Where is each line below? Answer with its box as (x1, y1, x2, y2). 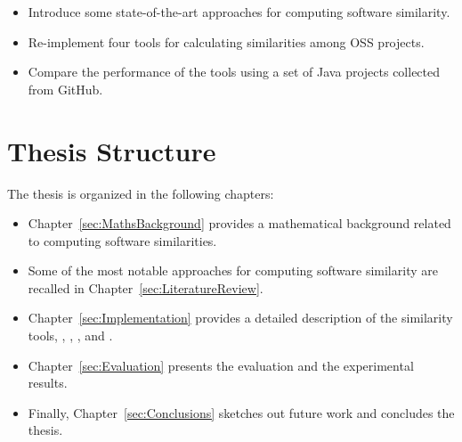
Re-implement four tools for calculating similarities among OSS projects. (28, 32, 425, 51)
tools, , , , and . (28, 326, 113, 345)
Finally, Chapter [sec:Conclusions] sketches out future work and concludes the (28, 403, 455, 422)
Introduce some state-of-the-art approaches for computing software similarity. (28, 3, 450, 20)
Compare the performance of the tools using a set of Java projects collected (28, 62, 441, 81)
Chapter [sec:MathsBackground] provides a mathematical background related (28, 214, 451, 233)
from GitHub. (28, 79, 103, 98)
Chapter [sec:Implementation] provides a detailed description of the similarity (28, 308, 453, 327)
